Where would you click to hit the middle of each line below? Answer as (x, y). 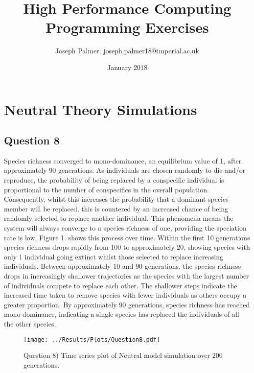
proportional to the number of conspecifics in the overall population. (106, 189)
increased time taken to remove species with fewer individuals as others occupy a (125, 295)
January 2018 (127, 67)
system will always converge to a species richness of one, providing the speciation (125, 228)
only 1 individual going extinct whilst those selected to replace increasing (114, 256)
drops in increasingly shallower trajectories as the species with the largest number (127, 276)
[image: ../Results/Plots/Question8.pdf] (92, 339)
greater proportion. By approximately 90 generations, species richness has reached (127, 304)
